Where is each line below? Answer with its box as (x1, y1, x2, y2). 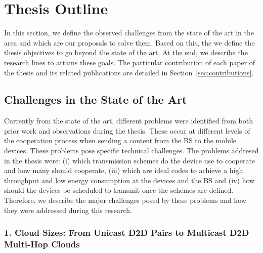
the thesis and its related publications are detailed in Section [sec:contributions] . (4, 67, 254, 77)
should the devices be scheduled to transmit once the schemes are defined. (4, 185, 234, 195)
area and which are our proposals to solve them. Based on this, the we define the (4, 37, 255, 48)
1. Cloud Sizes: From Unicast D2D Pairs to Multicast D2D (4, 226, 249, 239)
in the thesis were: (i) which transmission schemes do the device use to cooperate (4, 155, 255, 165)
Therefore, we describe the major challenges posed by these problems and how (4, 195, 246, 205)
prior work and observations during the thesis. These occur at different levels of (4, 125, 250, 136)
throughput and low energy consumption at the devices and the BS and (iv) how (4, 175, 255, 185)
